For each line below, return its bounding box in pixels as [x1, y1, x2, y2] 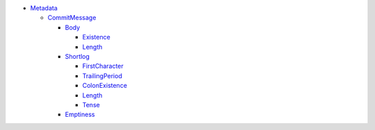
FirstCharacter [82, 62, 124, 71]
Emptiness [65, 111, 95, 119]
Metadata [30, 4, 58, 12]
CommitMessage [47, 14, 97, 22]
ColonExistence [82, 82, 128, 90]
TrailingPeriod [82, 71, 123, 80]
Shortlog [65, 52, 90, 60]
